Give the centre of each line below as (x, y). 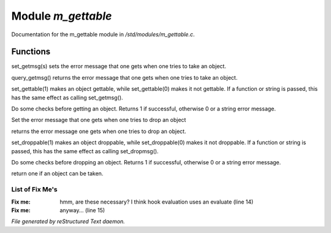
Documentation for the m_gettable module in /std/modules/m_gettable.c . (103, 34)
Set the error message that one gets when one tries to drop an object (99, 120)
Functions (31, 52)
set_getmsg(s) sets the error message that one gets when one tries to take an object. (119, 66)
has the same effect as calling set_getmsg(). (67, 97)
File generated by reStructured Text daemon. (68, 221)
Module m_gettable (62, 16)
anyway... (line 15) (82, 210)
